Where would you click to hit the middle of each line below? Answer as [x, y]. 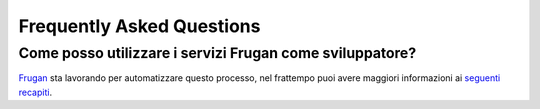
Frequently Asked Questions [139, 26]
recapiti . [35, 92]
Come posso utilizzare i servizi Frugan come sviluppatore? [217, 53]
